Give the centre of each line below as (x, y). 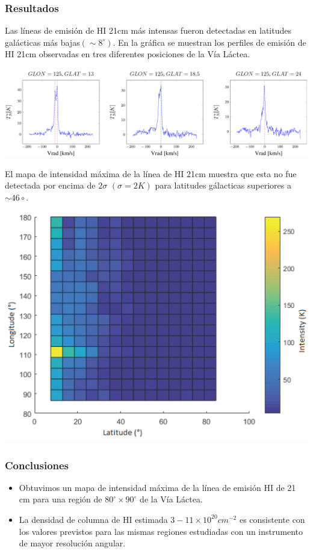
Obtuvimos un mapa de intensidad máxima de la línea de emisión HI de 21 (157, 487)
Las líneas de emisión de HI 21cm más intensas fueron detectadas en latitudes (148, 30)
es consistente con (272, 519)
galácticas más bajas (42, 42)
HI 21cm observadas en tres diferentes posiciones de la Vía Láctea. (128, 54)
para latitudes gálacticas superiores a (223, 185)
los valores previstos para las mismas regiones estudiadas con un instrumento (161, 531)
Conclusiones (37, 465)
